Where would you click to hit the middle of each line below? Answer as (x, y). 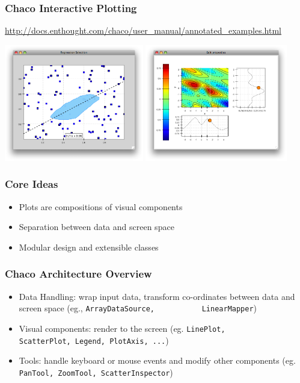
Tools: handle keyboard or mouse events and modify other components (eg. (157, 360)
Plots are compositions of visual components (101, 206)
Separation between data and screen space (96, 227)
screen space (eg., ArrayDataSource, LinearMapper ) (138, 308)
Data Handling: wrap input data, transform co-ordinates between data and (157, 296)
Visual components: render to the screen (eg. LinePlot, (122, 328)
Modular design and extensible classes (89, 247)
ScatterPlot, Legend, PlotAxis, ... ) (94, 340)
